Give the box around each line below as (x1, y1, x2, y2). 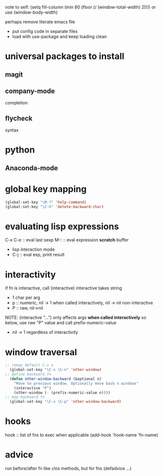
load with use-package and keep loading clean (12, 34, 107, 39)
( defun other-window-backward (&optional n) (9, 376, 102, 381)
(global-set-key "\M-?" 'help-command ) (5, 200, 87, 205)
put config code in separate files (12, 28, 78, 34)
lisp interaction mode (12, 246, 55, 252)
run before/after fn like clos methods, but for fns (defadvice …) (5, 466, 132, 472)
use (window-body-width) (5, 9, 58, 15)
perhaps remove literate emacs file (5, 19, 75, 25)
